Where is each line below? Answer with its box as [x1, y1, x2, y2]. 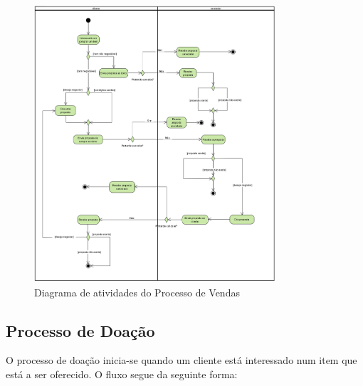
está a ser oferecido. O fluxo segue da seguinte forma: [6, 366, 238, 381]
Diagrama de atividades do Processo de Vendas [34, 284, 240, 299]
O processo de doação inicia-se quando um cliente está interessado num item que [6, 353, 357, 368]
